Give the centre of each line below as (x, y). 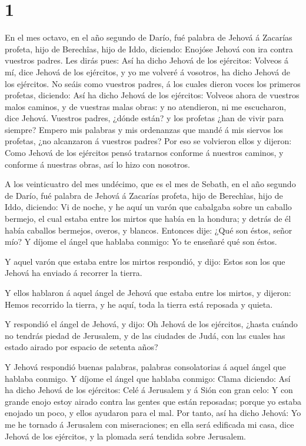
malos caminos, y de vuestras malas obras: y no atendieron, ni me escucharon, (146, 106)
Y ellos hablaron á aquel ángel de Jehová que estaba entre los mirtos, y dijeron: (148, 292)
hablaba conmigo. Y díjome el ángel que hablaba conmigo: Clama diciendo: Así (148, 378)
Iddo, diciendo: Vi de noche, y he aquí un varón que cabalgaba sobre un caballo (148, 207)
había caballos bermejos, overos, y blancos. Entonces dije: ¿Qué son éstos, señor (149, 230)
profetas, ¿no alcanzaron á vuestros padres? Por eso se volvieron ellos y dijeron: (148, 141)
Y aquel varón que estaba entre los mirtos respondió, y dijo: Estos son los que (145, 261)
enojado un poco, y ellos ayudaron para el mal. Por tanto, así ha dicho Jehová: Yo (153, 413)
